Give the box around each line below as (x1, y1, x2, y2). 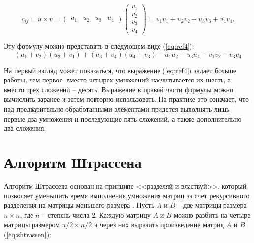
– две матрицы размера (177, 200, 247, 210)
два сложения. (4, 123, 46, 133)
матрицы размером (4, 219, 60, 230)
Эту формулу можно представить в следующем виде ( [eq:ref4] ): (4, 41, 194, 51)
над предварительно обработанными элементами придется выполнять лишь (4, 103, 230, 114)
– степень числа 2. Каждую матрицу (42, 209, 151, 220)
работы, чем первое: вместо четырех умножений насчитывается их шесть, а (4, 75, 231, 85)
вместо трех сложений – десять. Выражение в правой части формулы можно (4, 84, 234, 94)
